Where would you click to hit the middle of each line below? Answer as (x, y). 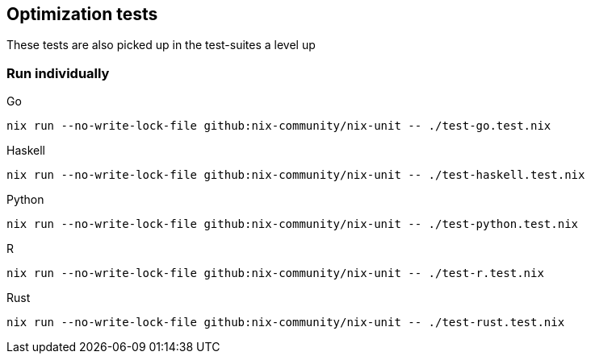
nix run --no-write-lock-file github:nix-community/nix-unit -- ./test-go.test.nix (279, 126)
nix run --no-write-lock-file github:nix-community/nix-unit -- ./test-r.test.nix (275, 273)
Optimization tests (82, 14)
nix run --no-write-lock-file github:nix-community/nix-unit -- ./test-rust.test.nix (286, 323)
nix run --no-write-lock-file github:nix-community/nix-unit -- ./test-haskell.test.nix (296, 175)
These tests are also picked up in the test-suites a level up (161, 45)
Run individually (58, 73)
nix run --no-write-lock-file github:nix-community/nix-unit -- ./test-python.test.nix (293, 224)
